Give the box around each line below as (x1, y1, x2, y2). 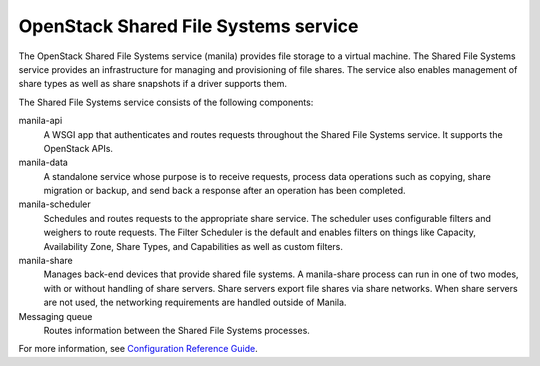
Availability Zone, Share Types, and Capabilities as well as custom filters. (43, 240, 344, 252)
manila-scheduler (18, 198, 91, 210)
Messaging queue (18, 310, 93, 322)
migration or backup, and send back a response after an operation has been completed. (43, 185, 406, 197)
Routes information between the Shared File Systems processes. (43, 324, 310, 336)
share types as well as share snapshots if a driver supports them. (18, 78, 287, 90)
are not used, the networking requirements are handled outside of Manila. (43, 296, 347, 309)
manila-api (18, 115, 63, 127)
